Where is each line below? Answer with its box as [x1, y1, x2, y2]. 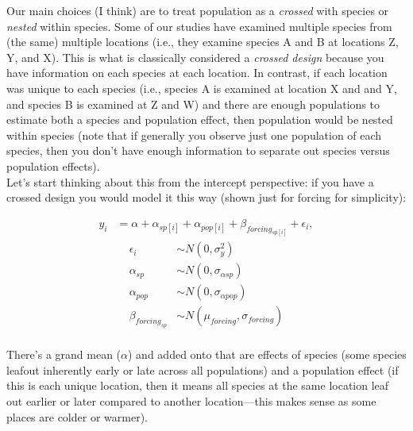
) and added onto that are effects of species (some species [128, 346, 407, 363]
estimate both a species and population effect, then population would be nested [6, 111, 393, 128]
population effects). [6, 157, 100, 174]
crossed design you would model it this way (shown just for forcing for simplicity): [6, 189, 407, 206]
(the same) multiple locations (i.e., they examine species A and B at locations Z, [6, 33, 399, 50]
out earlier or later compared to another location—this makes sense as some [6, 392, 376, 409]
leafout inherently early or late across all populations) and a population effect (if [6, 361, 399, 378]
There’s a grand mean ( [6, 346, 122, 363]
